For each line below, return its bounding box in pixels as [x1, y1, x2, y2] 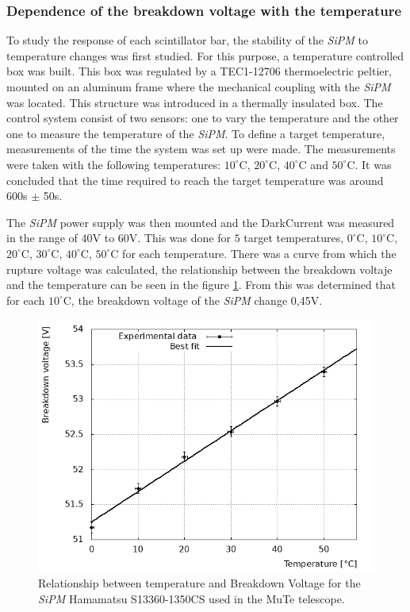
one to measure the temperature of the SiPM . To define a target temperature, [6, 125, 385, 141]
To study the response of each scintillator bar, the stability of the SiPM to [6, 32, 368, 48]
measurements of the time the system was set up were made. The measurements [6, 140, 396, 157]
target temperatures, [243, 229, 344, 246]
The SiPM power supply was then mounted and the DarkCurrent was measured [6, 214, 395, 230]
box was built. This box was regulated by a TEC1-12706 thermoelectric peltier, [6, 63, 392, 79]
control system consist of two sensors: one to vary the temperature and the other [6, 110, 399, 126]
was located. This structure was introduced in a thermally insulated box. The [6, 94, 383, 110]
